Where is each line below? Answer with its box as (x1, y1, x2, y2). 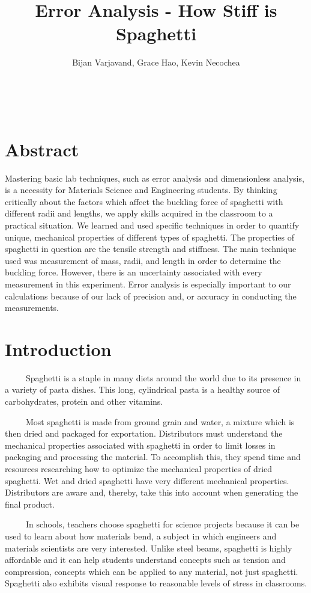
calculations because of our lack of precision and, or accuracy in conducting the (5, 289, 297, 302)
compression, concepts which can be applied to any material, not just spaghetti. (5, 565, 298, 577)
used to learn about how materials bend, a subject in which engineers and (5, 530, 277, 542)
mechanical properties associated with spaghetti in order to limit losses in (5, 438, 276, 451)
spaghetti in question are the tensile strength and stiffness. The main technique (5, 242, 297, 255)
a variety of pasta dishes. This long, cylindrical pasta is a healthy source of (5, 383, 280, 396)
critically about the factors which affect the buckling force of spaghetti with (5, 195, 283, 207)
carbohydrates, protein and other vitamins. (5, 395, 163, 408)
